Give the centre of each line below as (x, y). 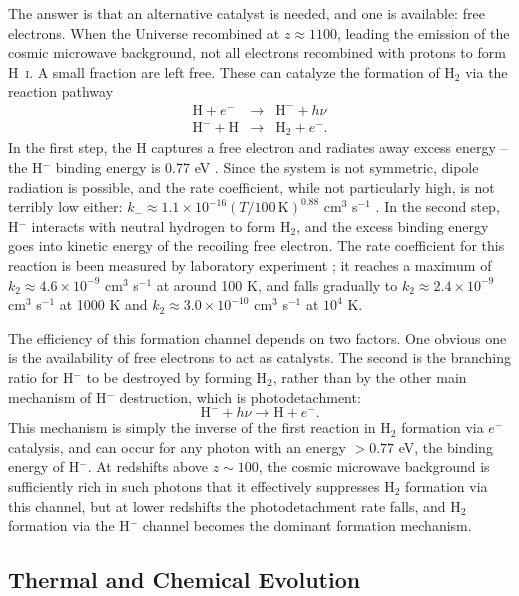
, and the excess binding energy (392, 225)
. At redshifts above (147, 466)
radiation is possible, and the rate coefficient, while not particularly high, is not (251, 186)
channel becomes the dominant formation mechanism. (307, 525)
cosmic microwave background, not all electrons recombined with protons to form (257, 52)
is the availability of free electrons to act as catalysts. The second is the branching (260, 357)
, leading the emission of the (423, 32)
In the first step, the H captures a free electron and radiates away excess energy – (258, 147)
